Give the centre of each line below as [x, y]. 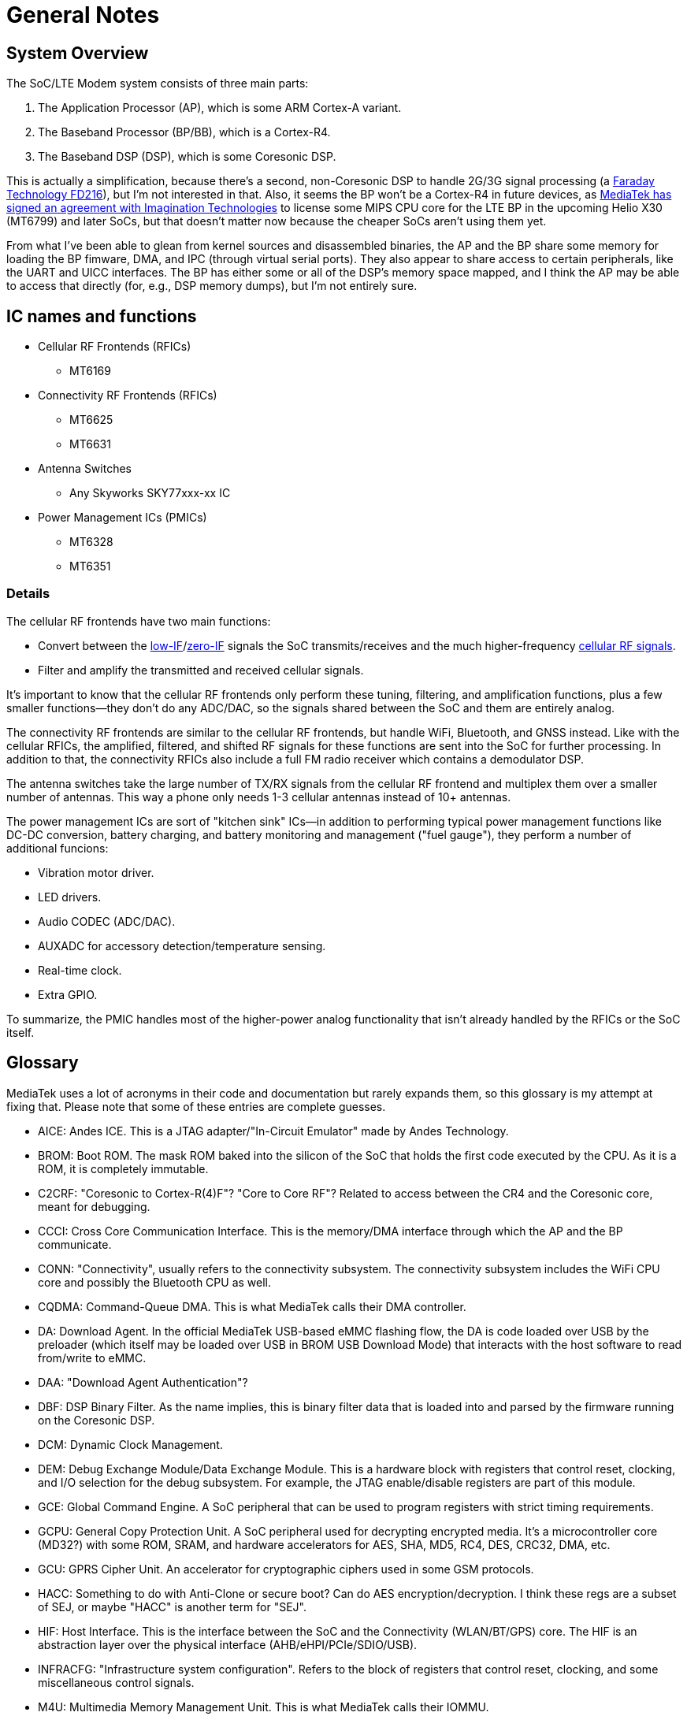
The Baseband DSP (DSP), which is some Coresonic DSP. [187, 157]
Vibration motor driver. [96, 872]
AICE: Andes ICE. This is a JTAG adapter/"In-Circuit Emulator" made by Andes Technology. [273, 1131]
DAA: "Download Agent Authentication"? [143, 1382]
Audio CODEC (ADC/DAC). [107, 921]
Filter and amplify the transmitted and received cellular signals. [201, 670]
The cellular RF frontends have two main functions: [139, 621]
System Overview [78, 53]
